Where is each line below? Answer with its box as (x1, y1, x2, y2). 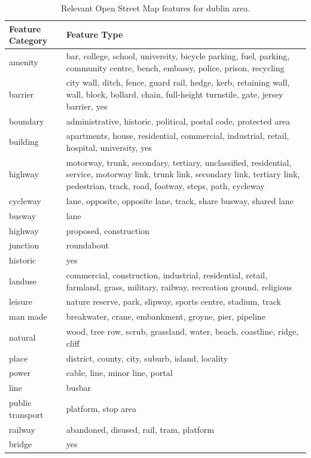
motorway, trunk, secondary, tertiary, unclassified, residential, (66, 156, 292, 168)
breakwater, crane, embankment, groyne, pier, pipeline (66, 310, 266, 323)
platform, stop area (66, 402, 136, 414)
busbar (66, 381, 92, 394)
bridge (9, 438, 32, 450)
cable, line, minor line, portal (66, 366, 173, 379)
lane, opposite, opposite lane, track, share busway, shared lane (66, 194, 294, 207)
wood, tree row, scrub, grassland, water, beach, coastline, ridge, (66, 325, 299, 338)
